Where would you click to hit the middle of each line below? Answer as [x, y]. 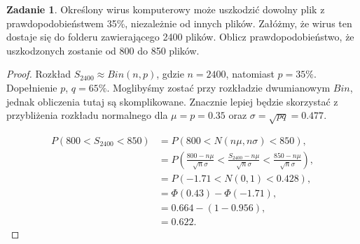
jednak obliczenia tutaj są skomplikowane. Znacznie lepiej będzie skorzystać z [172, 101]
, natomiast [250, 74]
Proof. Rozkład [39, 74]
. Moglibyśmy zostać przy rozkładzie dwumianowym [219, 87]
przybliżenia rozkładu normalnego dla [87, 115]
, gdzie [170, 74]
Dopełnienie [32, 87]
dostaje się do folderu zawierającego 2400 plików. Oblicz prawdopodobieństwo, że [180, 37]
